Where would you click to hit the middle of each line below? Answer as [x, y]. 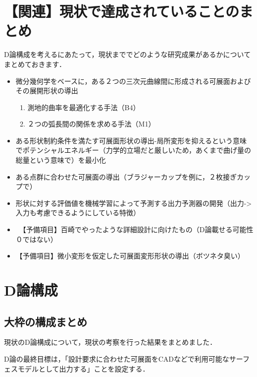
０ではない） [36, 239]
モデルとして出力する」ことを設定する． [83, 368]
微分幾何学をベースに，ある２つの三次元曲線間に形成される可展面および [133, 81]
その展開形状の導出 [47, 91]
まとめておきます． [35, 64]
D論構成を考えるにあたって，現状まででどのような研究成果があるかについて [128, 54]
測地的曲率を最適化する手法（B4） [84, 107]
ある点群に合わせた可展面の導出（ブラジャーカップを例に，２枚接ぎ [126, 176]
